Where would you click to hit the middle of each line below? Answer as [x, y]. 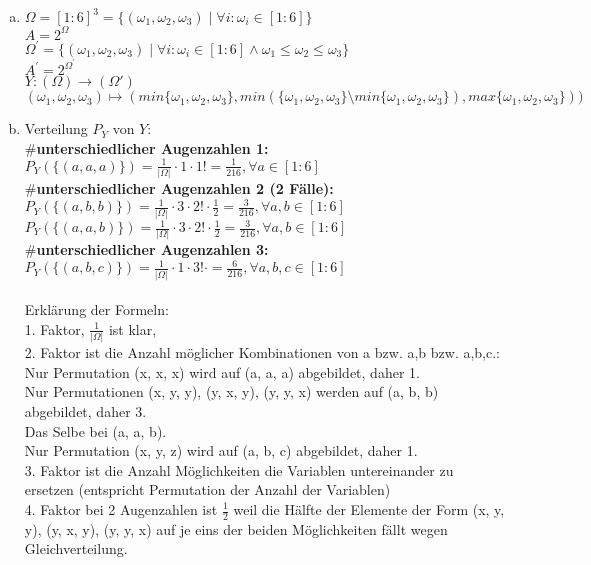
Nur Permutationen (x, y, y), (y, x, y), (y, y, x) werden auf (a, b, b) [231, 391]
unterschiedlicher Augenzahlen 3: [152, 249]
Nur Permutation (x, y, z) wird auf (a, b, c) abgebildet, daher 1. [221, 450]
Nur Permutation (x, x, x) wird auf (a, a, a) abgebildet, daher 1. [222, 371]
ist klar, [132, 328]
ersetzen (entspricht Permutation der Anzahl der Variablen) [207, 489]
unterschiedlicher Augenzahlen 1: [152, 147]
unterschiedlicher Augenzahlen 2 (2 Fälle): [185, 188]
